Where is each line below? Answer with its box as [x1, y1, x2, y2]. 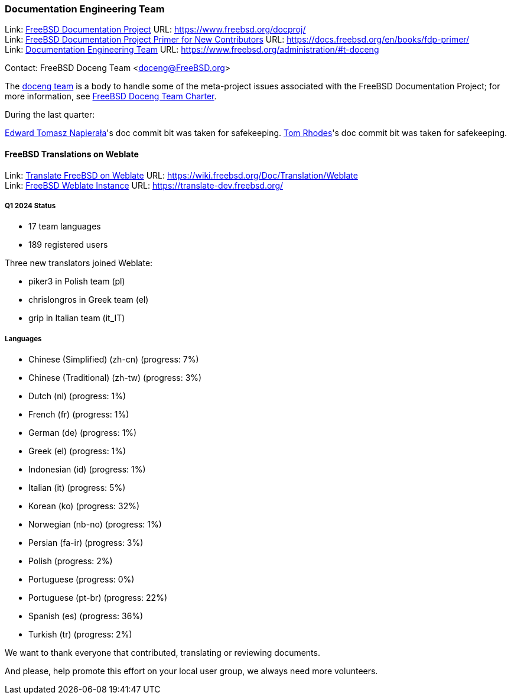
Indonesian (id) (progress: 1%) [28, 464, 146, 475]
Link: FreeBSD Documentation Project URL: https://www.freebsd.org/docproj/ [5, 24, 306, 35]
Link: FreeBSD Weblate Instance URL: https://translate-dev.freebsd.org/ [5, 180, 284, 190]
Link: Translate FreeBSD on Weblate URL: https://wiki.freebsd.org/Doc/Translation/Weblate [5, 170, 358, 180]
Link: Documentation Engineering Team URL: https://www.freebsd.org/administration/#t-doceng [5, 44, 379, 55]
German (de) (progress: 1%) [28, 428, 137, 438]
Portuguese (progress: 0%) [28, 574, 135, 585]
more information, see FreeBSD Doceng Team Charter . [5, 91, 217, 102]
